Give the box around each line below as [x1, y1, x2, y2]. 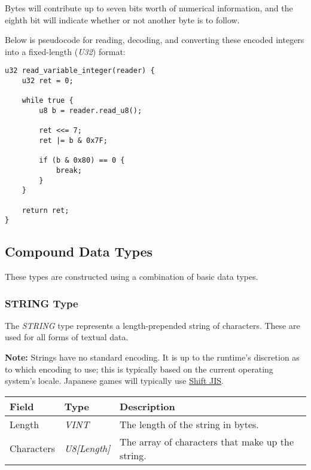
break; [56, 166, 82, 175]
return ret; [22, 206, 69, 215]
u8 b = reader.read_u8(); [39, 106, 142, 115]
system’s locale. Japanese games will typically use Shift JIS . [5, 374, 224, 387]
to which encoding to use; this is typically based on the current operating [5, 362, 273, 375]
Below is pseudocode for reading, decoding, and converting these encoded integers [5, 33, 304, 46]
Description [120, 399, 175, 413]
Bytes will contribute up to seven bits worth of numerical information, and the [5, 2, 293, 14]
